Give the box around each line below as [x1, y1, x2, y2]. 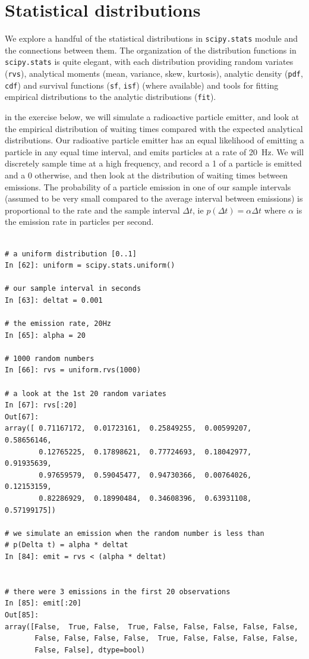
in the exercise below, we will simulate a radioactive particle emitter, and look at [5, 111, 299, 123]
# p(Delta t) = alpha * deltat [5, 541, 128, 550]
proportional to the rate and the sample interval [5, 203, 180, 216]
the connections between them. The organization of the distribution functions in [5, 43, 297, 56]
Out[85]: [5, 610, 39, 619]
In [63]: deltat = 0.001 [5, 296, 103, 305]
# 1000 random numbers [5, 354, 94, 363]
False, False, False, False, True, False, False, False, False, [34, 634, 298, 643]
